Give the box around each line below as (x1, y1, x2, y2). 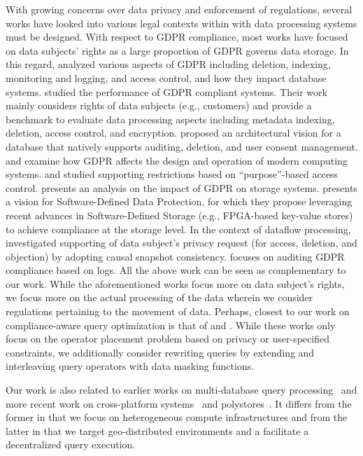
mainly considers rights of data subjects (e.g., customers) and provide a (6, 98, 312, 113)
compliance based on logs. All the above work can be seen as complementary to (6, 263, 346, 277)
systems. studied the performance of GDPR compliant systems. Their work (6, 84, 327, 99)
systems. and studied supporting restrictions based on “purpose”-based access (6, 167, 339, 181)
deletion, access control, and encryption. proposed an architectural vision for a (6, 125, 341, 140)
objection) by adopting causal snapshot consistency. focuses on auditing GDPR (6, 249, 345, 263)
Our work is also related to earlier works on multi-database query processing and (6, 382, 357, 397)
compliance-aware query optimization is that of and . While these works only (6, 317, 336, 332)
